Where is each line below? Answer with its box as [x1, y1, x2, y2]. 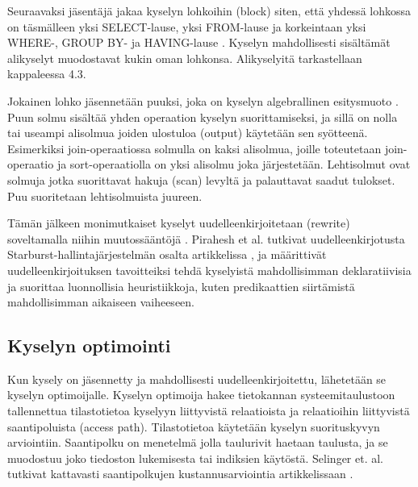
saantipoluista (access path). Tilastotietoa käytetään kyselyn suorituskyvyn [7, 418, 380, 435]
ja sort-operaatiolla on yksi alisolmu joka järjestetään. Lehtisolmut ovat [56, 156, 411, 173]
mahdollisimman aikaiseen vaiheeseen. [7, 293, 194, 310]
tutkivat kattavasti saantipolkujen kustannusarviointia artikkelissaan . [7, 465, 353, 482]
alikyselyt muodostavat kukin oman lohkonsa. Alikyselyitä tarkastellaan [7, 49, 362, 66]
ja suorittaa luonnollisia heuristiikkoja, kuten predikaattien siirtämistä [7, 277, 355, 294]
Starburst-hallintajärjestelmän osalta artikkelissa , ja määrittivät [7, 246, 327, 263]
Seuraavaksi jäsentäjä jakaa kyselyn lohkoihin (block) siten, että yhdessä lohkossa [7, 2, 412, 19]
